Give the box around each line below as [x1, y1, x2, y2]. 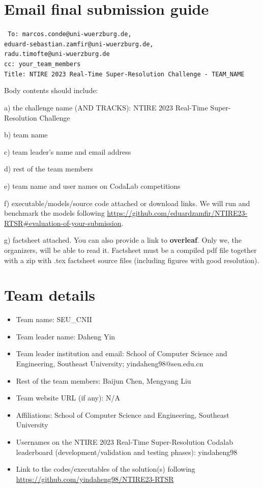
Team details [4, 284, 96, 305]
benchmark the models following [4, 208, 105, 218]
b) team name [4, 129, 48, 140]
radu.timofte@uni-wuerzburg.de [4, 50, 110, 58]
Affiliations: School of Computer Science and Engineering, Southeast [16, 409, 229, 420]
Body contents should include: [4, 85, 98, 96]
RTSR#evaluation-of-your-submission [4, 217, 122, 228]
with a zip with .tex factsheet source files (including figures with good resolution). [4, 254, 259, 265]
